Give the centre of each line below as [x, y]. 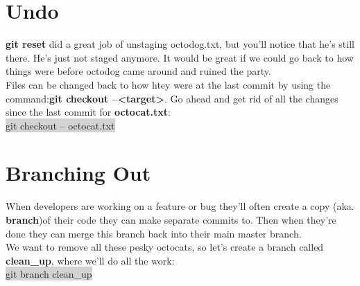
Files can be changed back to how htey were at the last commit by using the [168, 84]
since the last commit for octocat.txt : [88, 112]
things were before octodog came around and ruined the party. [138, 71]
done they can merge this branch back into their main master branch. [154, 233]
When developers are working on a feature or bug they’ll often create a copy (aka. [180, 206]
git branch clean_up [49, 274]
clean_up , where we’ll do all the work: [90, 260]
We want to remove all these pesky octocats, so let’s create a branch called [165, 247]
